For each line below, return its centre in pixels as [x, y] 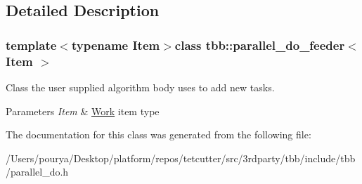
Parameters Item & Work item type [83, 111]
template [31, 45]
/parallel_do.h [37, 172]
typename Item [116, 45]
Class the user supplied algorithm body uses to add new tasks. [140, 87]
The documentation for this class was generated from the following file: [159, 134]
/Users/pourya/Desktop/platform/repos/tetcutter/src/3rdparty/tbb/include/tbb [181, 158]
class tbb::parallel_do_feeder [260, 45]
